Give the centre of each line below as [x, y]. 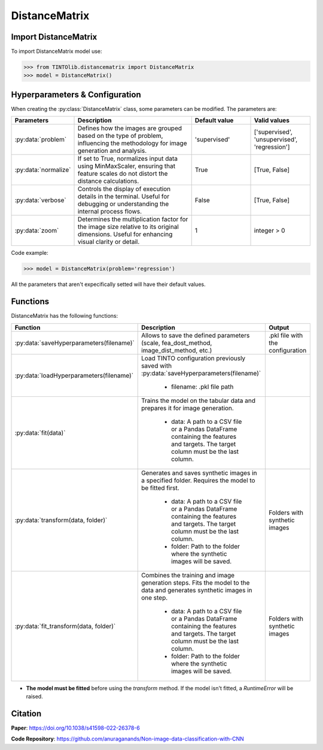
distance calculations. [108, 181]
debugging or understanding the [123, 204]
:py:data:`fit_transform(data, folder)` [65, 626]
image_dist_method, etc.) [176, 350]
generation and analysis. [112, 151]
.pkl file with [286, 335]
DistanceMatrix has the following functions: [65, 316]
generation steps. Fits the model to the [195, 583]
